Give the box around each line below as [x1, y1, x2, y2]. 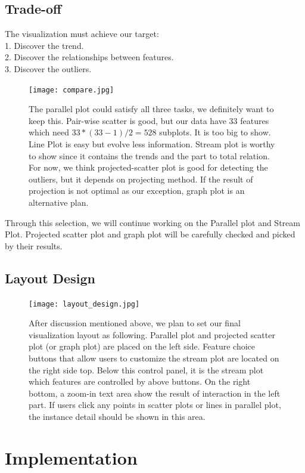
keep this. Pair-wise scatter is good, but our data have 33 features [29, 114, 269, 126]
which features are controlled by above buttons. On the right [29, 375, 251, 388]
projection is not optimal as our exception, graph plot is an [29, 184, 245, 197]
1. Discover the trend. [5, 39, 84, 51]
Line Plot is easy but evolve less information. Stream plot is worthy [29, 138, 275, 150]
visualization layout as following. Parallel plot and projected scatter [29, 328, 275, 341]
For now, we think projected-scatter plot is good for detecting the [29, 161, 268, 174]
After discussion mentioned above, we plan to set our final [29, 317, 241, 329]
